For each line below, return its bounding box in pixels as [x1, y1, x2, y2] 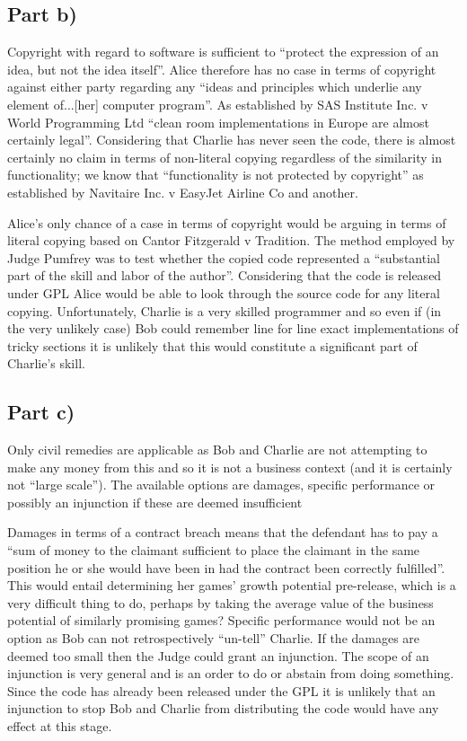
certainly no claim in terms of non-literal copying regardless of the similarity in [7, 147, 442, 166]
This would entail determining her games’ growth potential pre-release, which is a [7, 576, 456, 595]
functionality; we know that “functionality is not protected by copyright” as [7, 165, 424, 184]
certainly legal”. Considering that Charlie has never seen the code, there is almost [7, 130, 456, 149]
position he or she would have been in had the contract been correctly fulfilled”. [7, 558, 445, 577]
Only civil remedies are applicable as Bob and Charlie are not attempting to [7, 440, 427, 459]
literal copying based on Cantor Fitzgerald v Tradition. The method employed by [7, 231, 455, 250]
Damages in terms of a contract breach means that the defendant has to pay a [7, 523, 438, 542]
